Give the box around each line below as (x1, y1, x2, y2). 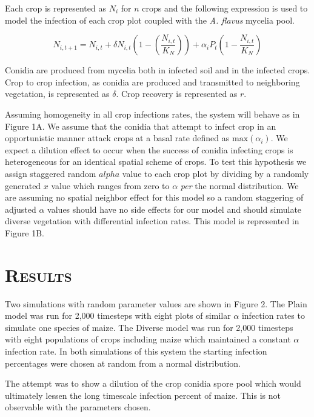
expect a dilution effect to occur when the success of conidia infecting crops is (5, 143, 293, 156)
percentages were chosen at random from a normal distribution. (5, 356, 241, 369)
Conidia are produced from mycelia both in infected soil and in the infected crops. (5, 64, 310, 76)
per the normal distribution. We (180, 179, 299, 192)
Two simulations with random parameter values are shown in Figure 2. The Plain (5, 297, 307, 310)
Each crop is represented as (5, 2, 106, 14)
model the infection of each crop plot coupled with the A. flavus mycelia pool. (5, 13, 295, 26)
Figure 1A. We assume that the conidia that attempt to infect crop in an (5, 119, 276, 132)
